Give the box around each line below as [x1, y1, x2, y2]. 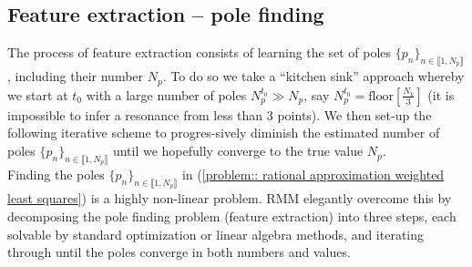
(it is [427, 85, 455, 104]
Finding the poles [7, 165, 105, 184]
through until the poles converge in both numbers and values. [7, 242, 351, 262]
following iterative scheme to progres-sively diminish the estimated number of [7, 123, 440, 142]
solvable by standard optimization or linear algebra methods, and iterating [7, 224, 425, 243]
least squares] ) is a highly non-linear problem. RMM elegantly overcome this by [7, 189, 452, 208]
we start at [7, 85, 68, 104]
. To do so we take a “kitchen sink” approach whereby [162, 67, 465, 86]
